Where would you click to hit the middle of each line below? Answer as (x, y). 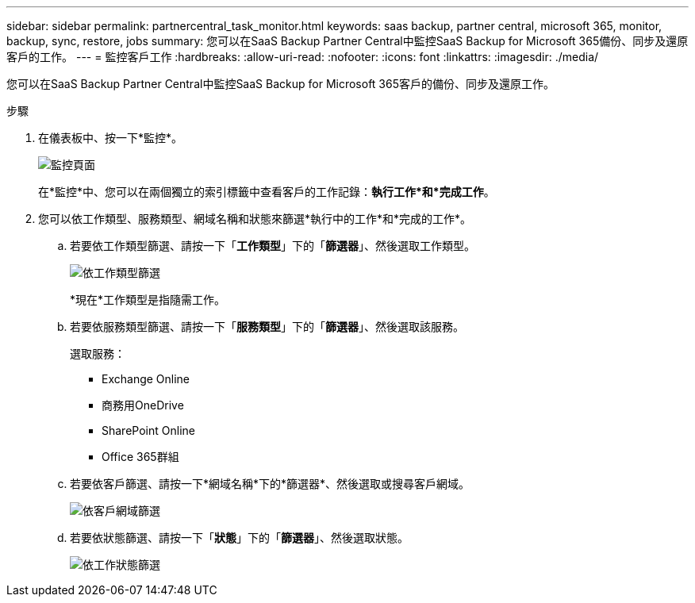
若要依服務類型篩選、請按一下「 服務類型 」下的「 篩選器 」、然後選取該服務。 (267, 326)
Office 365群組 (140, 457)
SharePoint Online (148, 430)
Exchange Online (146, 379)
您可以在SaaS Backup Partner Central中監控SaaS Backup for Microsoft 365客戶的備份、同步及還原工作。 (280, 84)
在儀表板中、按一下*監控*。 (111, 138)
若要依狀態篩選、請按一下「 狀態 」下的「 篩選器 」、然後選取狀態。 (239, 538)
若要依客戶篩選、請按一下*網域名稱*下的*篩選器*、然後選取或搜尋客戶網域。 (270, 484)
